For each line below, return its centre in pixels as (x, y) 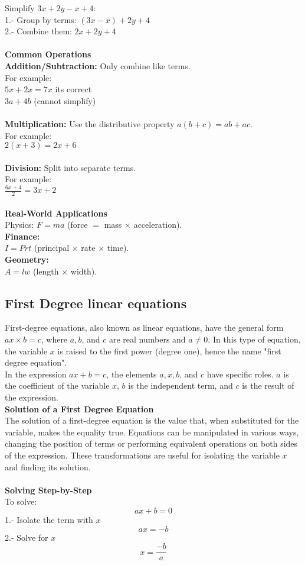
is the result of (268, 385)
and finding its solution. (48, 466)
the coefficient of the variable (57, 385)
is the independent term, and (181, 385)
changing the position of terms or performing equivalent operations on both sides (151, 443)
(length (46, 271)
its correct (73, 89)
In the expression (36, 374)
